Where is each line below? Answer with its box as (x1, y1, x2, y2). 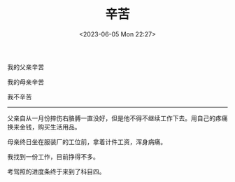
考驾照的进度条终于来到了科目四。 (7, 167, 106, 176)
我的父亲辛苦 (7, 62, 44, 71)
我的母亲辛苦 (7, 78, 44, 86)
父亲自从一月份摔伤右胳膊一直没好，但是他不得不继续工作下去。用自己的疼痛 (7, 113, 228, 122)
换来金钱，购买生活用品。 (7, 122, 81, 131)
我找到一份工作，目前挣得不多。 (7, 152, 99, 161)
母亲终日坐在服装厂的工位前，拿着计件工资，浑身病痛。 (7, 137, 166, 146)
